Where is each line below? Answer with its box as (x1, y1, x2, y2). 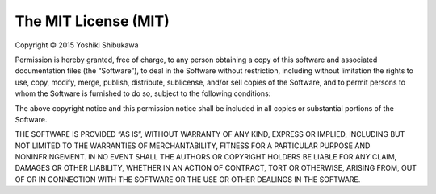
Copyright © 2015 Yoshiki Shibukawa (15, 40, 139, 50)
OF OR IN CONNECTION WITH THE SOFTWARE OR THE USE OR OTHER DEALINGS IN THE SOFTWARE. (15, 174, 361, 184)
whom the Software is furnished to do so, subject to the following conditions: (15, 89, 271, 98)
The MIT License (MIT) (15, 12, 170, 30)
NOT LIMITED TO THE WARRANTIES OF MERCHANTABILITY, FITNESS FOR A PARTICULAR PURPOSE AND (15, 141, 371, 151)
